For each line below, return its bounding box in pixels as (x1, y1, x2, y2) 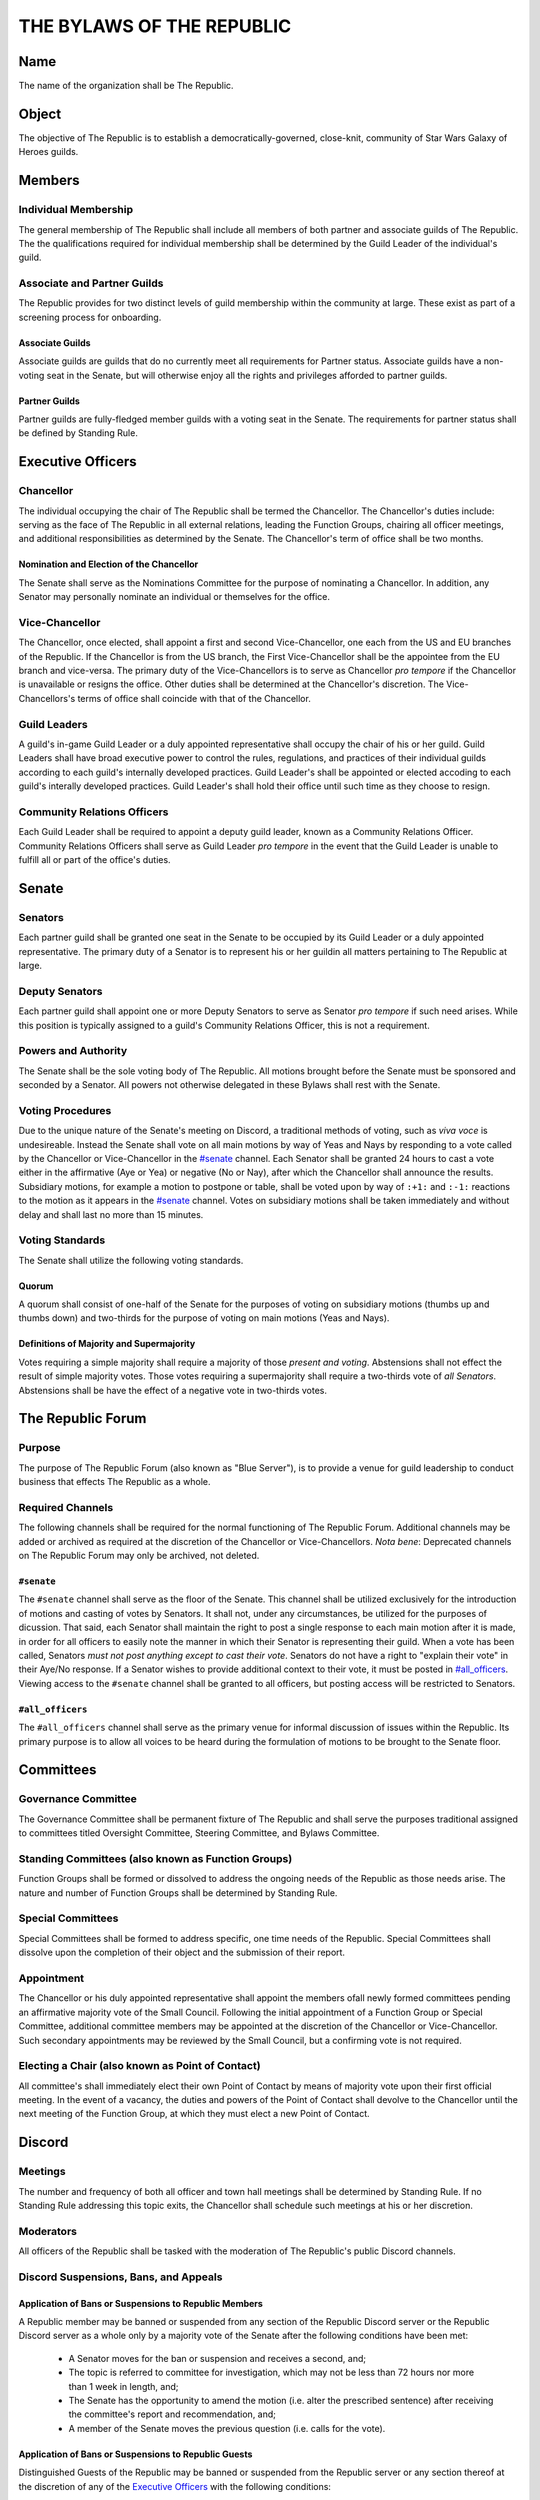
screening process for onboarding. (18, 311, 162, 323)
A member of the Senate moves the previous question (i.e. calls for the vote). (68, 2422, 386, 2434)
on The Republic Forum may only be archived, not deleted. (18, 1550, 260, 1562)
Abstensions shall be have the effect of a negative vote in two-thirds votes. (18, 1384, 328, 1396)
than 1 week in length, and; (68, 2380, 179, 2392)
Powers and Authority (18, 1044, 128, 1058)
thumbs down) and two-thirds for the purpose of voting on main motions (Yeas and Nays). (18, 1312, 390, 1324)
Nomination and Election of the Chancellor (18, 558, 199, 570)
